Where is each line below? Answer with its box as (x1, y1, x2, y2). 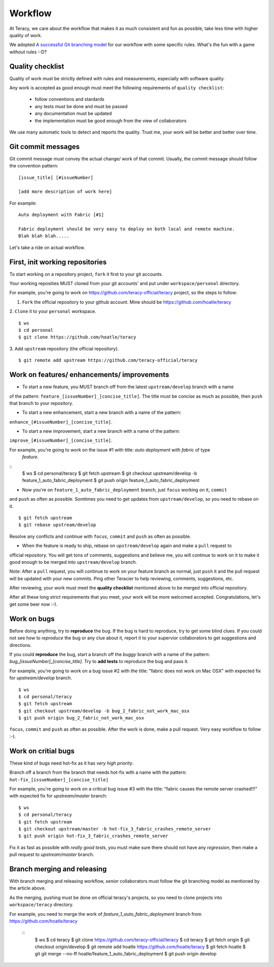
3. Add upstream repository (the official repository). (9, 346, 119, 352)
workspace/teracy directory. (9, 902, 74, 908)
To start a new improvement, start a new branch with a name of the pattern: (22, 428, 180, 434)
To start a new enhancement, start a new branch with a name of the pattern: (22, 409, 182, 416)
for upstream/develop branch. (9, 675, 72, 681)
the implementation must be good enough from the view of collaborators (35, 117, 187, 124)
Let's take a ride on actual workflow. (9, 244, 85, 251)
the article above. (9, 885, 46, 891)
